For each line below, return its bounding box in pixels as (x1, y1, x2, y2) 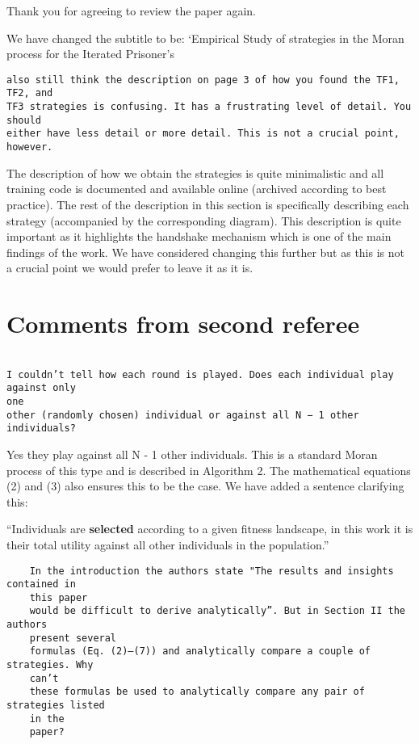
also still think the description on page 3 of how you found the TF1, (6, 74, 400, 86)
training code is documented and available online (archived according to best (6, 180, 387, 197)
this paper (29, 591, 88, 603)
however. (6, 141, 53, 153)
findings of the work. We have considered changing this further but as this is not (6, 243, 404, 260)
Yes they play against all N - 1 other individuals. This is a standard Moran (6, 445, 378, 462)
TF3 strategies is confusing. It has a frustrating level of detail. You (6, 101, 412, 113)
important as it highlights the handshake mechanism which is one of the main (6, 228, 392, 245)
